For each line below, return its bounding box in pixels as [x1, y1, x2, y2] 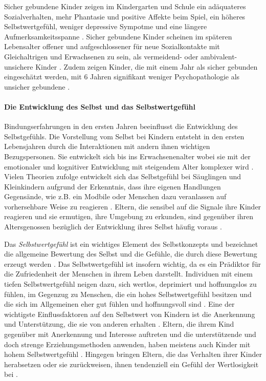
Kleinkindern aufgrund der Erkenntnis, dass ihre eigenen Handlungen [4, 181, 221, 192]
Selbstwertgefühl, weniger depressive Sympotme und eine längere [4, 21, 207, 32]
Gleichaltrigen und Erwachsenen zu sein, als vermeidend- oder [4, 51, 198, 61]
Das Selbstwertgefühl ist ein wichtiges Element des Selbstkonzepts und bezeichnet [4, 238, 258, 249]
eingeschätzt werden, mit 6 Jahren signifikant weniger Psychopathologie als [4, 71, 240, 82]
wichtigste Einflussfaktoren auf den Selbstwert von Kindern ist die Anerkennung [4, 308, 255, 319]
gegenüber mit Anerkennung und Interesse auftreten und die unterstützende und [4, 329, 256, 340]
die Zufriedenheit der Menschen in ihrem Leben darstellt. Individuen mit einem [4, 268, 253, 279]
